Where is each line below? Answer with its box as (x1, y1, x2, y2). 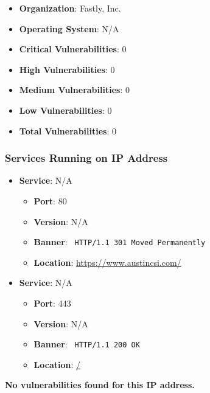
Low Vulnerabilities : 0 (19, 103, 112, 116)
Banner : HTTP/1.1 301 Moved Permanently (33, 235, 206, 248)
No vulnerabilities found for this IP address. (5, 378, 195, 391)
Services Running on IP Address (5, 150, 168, 165)
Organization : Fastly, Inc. (19, 2, 121, 14)
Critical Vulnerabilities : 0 (19, 43, 127, 55)
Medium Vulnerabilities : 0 (19, 83, 130, 96)
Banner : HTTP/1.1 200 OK (33, 338, 140, 350)
